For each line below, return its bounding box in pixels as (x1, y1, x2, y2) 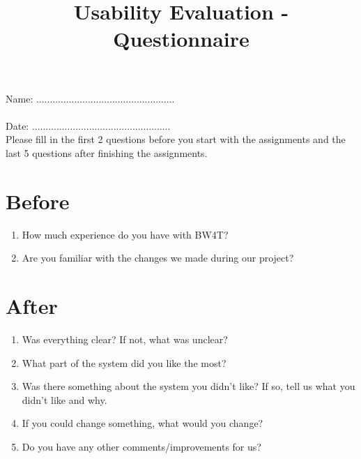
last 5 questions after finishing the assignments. (6, 145, 208, 160)
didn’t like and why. (22, 392, 107, 407)
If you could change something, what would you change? (22, 416, 263, 430)
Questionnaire (113, 24, 249, 53)
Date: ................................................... (6, 118, 171, 133)
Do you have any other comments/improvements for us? (22, 439, 261, 453)
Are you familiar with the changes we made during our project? (22, 250, 294, 265)
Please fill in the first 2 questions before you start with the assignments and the (6, 132, 346, 146)
